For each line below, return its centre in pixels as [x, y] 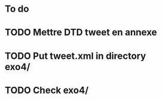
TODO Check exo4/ [47, 90]
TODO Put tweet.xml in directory [76, 56]
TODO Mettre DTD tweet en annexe [81, 33]
